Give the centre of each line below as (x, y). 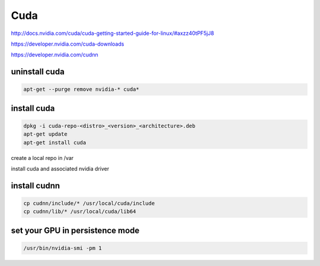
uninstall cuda (38, 72)
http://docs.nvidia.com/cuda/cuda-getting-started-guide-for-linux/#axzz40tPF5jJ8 (113, 33)
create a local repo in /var (42, 158)
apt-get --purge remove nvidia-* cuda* (81, 89)
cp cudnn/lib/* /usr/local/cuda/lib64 (80, 211)
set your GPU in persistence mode (75, 230)
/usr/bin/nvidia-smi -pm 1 (63, 248)
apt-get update (45, 134)
